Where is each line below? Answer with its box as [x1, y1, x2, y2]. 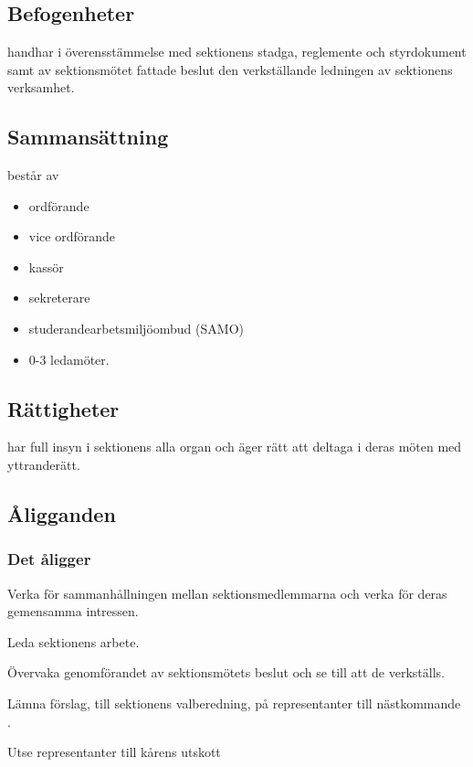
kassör [28, 257, 64, 276]
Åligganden [7, 499, 116, 527]
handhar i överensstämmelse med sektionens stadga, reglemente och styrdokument [7, 42, 467, 60]
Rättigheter [7, 394, 120, 422]
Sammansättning [7, 123, 169, 151]
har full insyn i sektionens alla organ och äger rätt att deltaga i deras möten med [7, 437, 462, 456]
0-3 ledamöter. [28, 349, 110, 368]
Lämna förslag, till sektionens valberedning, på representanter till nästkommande [7, 693, 461, 712]
